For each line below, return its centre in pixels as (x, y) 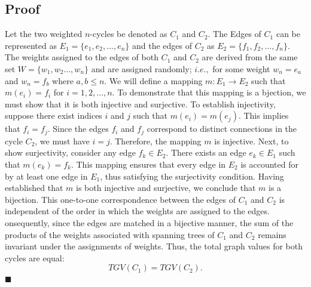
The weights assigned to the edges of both (82, 57)
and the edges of (162, 45)
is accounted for (270, 164)
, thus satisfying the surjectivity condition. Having (192, 176)
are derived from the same (250, 57)
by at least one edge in (46, 176)
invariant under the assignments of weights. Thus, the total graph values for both (154, 246)
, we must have (62, 141)
